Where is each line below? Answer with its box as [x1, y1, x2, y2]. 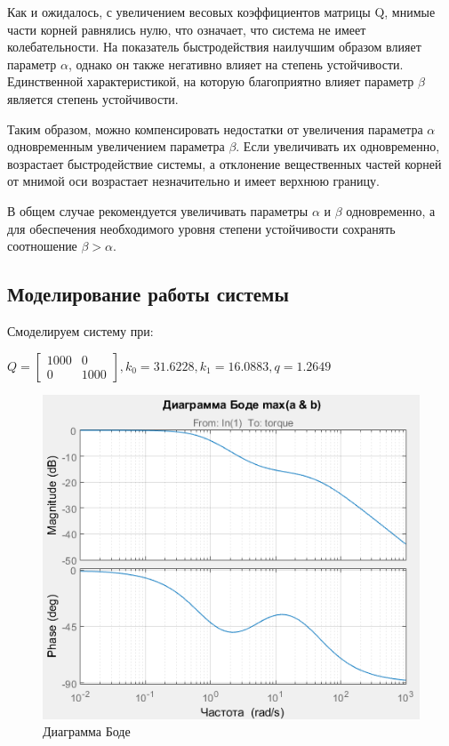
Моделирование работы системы [7, 280, 289, 308]
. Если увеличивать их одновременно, [236, 137, 440, 156]
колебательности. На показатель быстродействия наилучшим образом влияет [7, 37, 421, 56]
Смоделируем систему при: [7, 321, 154, 340]
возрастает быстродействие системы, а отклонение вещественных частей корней [7, 154, 442, 172]
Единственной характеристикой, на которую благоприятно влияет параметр [7, 72, 414, 91]
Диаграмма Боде [43, 722, 131, 741]
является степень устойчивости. [7, 89, 179, 108]
